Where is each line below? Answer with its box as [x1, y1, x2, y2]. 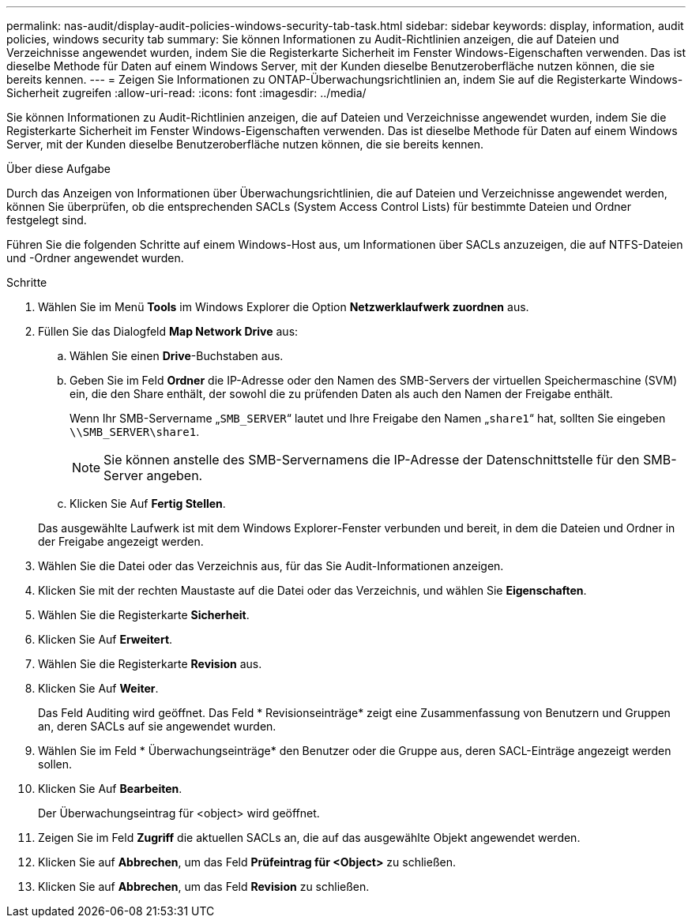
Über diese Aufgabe [6, 162, 111, 175]
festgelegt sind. [6, 213, 87, 227]
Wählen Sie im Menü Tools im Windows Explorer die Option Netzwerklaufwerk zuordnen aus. [38, 300, 529, 314]
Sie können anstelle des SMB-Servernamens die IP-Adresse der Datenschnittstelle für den [103, 452, 640, 468]
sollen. [38, 757, 73, 771]
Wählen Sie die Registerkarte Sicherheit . [38, 608, 250, 622]
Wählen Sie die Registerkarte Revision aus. [38, 657, 262, 670]
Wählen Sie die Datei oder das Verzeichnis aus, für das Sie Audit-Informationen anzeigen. [38, 559, 504, 573]
